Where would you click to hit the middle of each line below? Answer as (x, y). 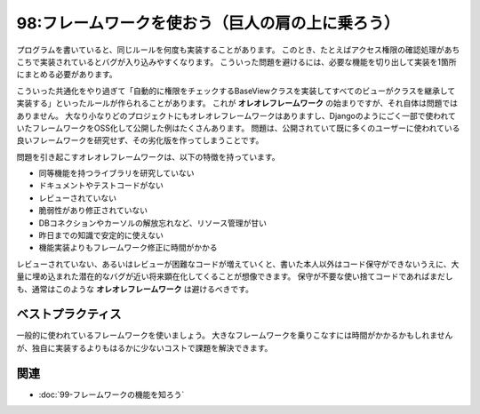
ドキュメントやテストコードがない (101, 186)
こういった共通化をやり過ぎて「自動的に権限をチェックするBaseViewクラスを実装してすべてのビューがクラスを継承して (236, 91)
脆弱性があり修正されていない (93, 211)
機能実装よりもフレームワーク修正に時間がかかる (128, 248)
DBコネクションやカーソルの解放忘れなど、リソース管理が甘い (152, 223)
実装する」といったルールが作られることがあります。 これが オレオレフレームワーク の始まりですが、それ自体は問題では (237, 103)
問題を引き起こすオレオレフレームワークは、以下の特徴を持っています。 (148, 156)
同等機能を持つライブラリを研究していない (116, 173)
